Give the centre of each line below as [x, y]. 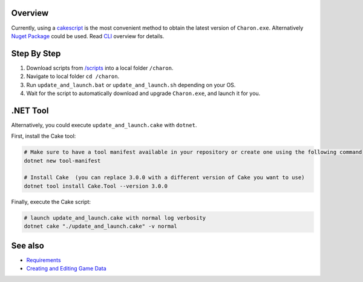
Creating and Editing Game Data [67, 269]
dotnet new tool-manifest [62, 161]
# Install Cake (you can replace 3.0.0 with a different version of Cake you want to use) [164, 178]
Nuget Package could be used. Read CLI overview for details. [88, 36]
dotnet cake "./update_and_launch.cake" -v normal [101, 226]
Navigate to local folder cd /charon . [73, 76]
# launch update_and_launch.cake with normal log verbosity [115, 218]
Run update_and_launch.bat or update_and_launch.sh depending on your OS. [131, 85]
